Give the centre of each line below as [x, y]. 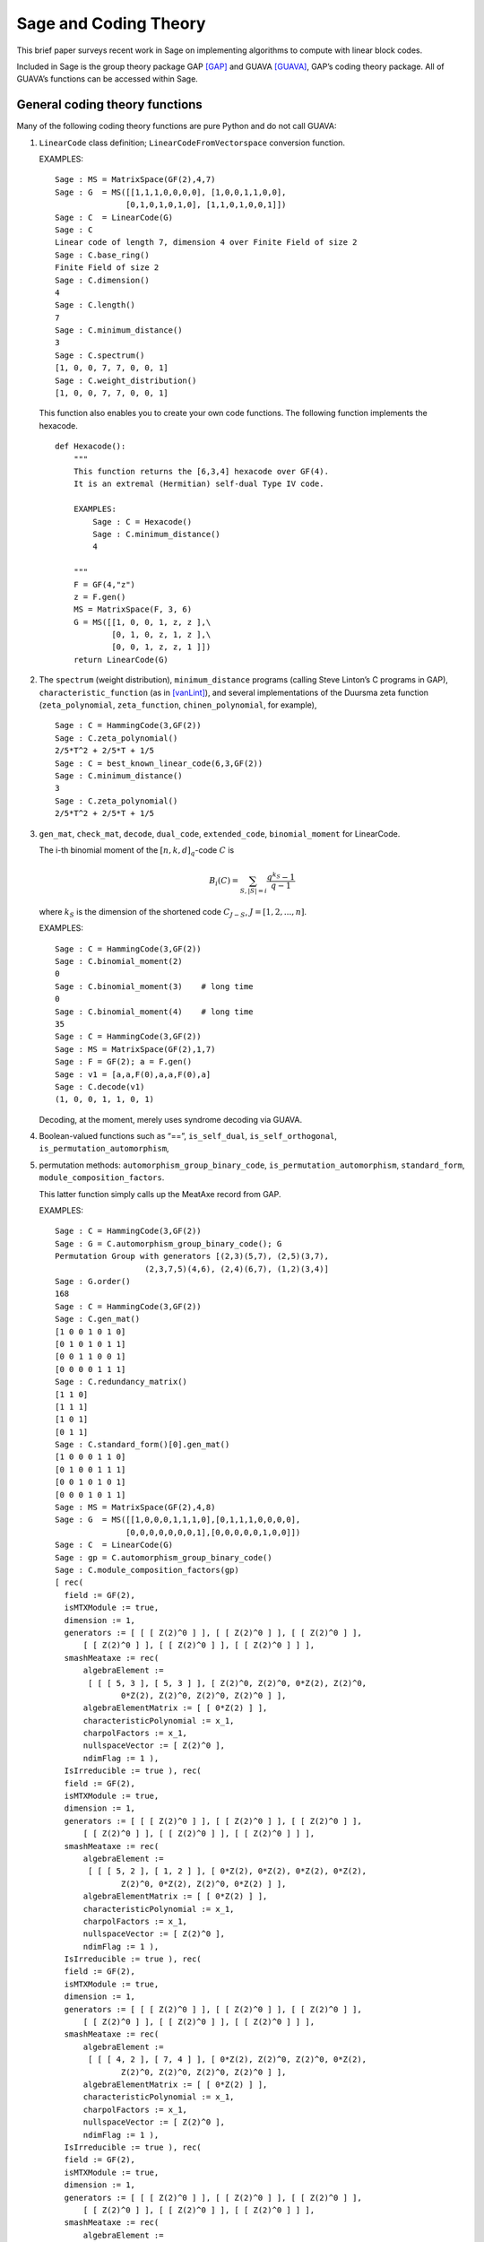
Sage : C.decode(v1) [100, 1086]
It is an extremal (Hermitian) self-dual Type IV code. [199, 484]
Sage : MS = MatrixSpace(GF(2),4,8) [135, 1508]
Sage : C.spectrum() [100, 355]
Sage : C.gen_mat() [98, 1319]
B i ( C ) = [224, 882]
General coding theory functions [110, 104]
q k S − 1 [281, 877]
